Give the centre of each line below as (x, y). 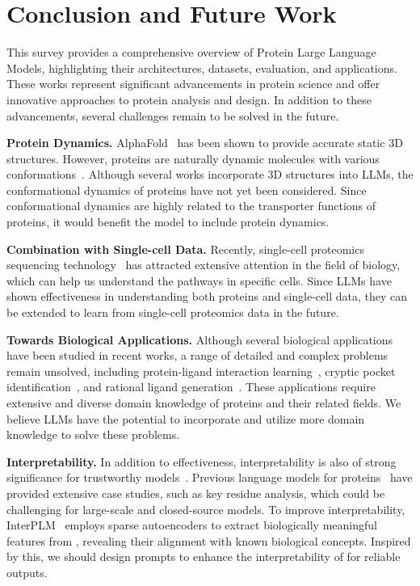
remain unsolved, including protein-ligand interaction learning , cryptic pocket (201, 371)
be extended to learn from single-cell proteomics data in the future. (173, 312)
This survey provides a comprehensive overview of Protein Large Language (191, 52)
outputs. (27, 572)
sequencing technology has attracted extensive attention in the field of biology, (204, 265)
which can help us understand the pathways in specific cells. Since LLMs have (199, 280)
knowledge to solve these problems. (93, 434)
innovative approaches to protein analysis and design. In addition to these (189, 99)
